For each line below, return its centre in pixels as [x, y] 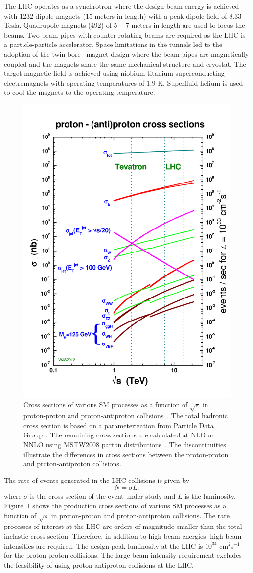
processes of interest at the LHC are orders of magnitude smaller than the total [123, 526]
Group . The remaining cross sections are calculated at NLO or [119, 435]
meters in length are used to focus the [188, 25]
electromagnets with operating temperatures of [74, 82]
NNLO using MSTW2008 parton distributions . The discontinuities [125, 444]
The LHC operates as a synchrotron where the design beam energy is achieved [122, 6]
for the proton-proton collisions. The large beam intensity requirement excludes [123, 555]
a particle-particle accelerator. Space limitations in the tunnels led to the [113, 44]
